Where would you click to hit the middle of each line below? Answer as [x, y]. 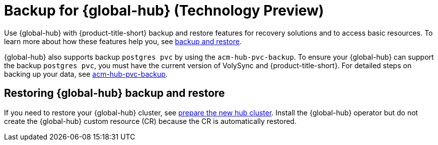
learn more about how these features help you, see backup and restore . [123, 41]
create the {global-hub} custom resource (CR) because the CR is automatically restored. [150, 121]
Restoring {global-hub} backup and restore [115, 93]
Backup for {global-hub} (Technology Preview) [164, 11]
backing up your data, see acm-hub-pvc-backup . [86, 74]
